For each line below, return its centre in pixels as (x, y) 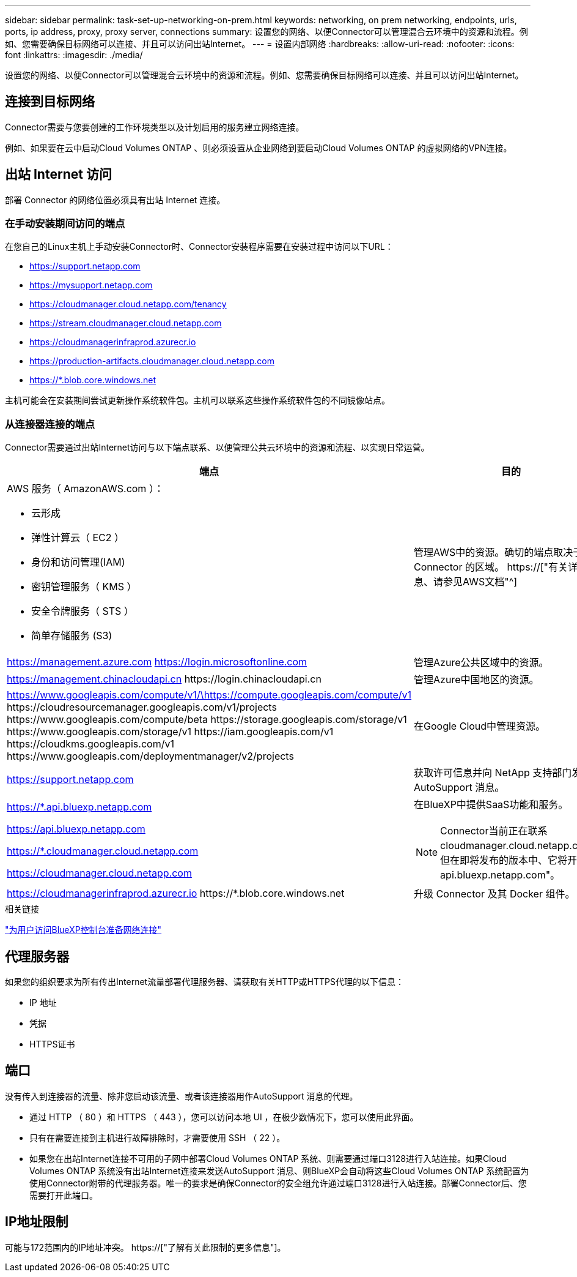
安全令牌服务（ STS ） (83, 611)
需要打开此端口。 (64, 1195)
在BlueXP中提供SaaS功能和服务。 (491, 805)
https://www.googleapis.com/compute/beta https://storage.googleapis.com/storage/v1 (207, 720)
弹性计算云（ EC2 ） (78, 538)
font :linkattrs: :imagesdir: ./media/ (74, 55)
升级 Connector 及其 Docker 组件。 (494, 894)
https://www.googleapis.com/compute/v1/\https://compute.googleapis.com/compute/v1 (209, 695)
